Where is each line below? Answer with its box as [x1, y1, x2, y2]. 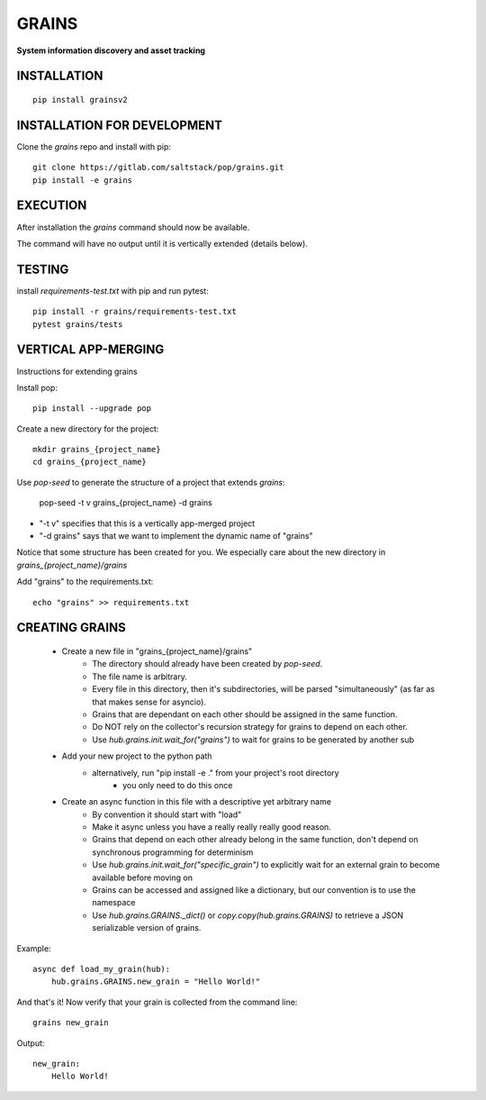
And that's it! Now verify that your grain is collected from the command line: [16, 996, 298, 1007]
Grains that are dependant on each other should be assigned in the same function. [92, 708, 398, 720]
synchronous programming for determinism [92, 847, 254, 858]
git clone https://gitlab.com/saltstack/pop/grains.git [32, 162, 284, 173]
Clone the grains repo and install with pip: [16, 141, 171, 152]
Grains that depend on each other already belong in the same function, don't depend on [92, 834, 418, 845]
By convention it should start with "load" [92, 809, 242, 820]
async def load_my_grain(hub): [32, 964, 171, 974]
